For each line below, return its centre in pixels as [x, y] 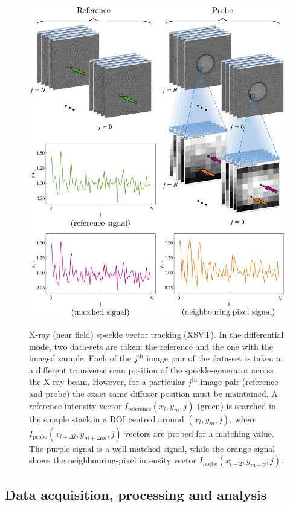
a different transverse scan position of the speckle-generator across [151, 370]
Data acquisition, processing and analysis [136, 494]
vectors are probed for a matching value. [199, 433]
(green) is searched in [237, 405]
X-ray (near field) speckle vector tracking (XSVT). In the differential [156, 334]
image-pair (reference [239, 382]
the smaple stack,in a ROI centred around [107, 418]
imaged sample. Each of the [80, 358]
